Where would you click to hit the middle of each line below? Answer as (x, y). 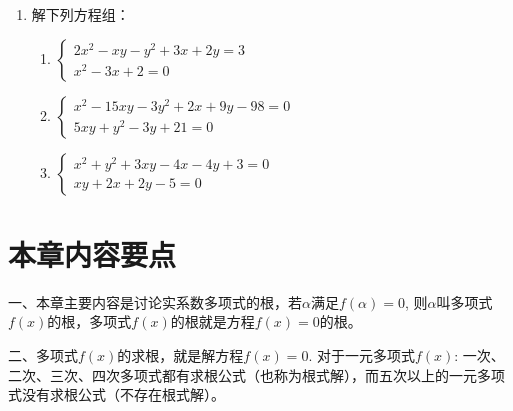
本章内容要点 (92, 253)
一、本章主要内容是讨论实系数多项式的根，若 (155, 301)
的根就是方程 (212, 321)
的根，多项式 (89, 321)
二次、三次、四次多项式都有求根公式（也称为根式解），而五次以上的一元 (242, 374)
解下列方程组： (80, 14)
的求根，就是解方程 (180, 354)
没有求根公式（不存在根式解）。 (123, 394)
